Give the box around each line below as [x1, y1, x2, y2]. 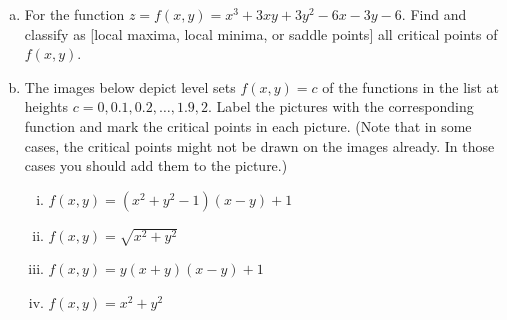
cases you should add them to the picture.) [24, 155, 288, 176]
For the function [24, 4, 125, 24]
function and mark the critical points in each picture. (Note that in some [24, 115, 472, 136]
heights [24, 96, 69, 117]
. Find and [401, 4, 467, 24]
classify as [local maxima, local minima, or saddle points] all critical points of [24, 23, 498, 44]
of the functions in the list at [322, 76, 499, 97]
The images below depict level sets [24, 76, 236, 97]
